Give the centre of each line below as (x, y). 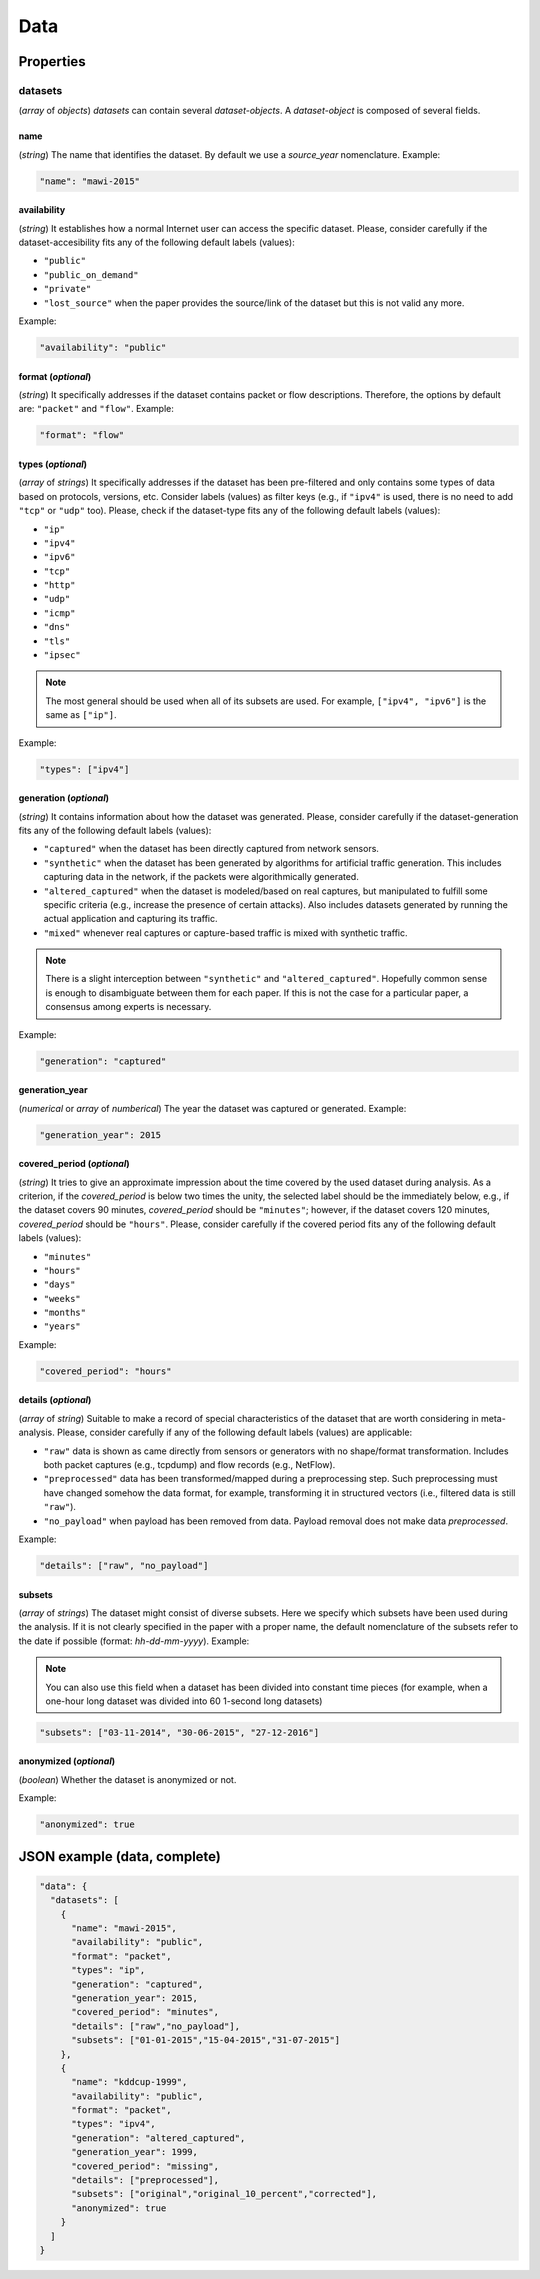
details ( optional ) (55, 1400)
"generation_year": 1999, (135, 2152)
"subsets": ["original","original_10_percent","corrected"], (224, 2194)
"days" (59, 1284)
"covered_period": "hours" (105, 1371)
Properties (52, 61)
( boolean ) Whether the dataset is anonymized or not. (127, 1779)
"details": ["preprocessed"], (145, 2180)
